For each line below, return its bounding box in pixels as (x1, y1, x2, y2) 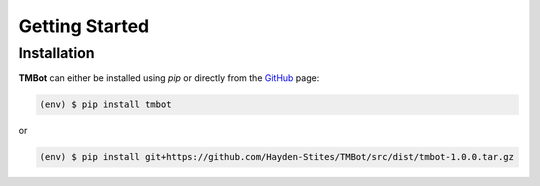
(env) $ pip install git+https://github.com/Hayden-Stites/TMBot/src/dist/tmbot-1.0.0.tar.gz (39, 151, 515, 163)
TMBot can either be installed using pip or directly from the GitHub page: (18, 72, 320, 84)
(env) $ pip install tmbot (39, 99, 172, 110)
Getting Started (18, 15, 150, 37)
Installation (18, 44, 95, 62)
